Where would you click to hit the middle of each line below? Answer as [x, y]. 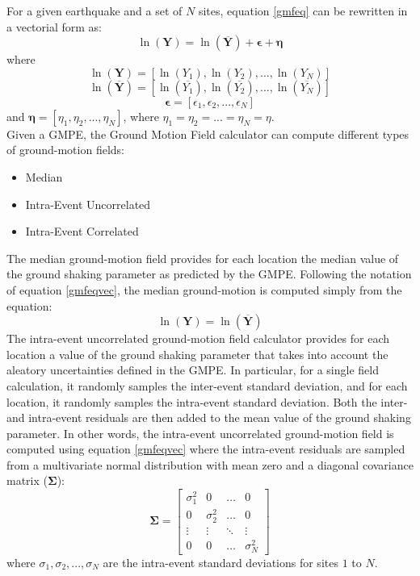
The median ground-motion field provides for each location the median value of [203, 258]
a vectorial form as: [54, 26]
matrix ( [27, 480]
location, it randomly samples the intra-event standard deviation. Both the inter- [207, 401]
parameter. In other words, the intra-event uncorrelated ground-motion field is [200, 433]
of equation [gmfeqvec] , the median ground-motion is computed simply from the [204, 289]
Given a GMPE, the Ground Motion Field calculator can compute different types [208, 134]
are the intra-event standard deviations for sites [220, 562]
